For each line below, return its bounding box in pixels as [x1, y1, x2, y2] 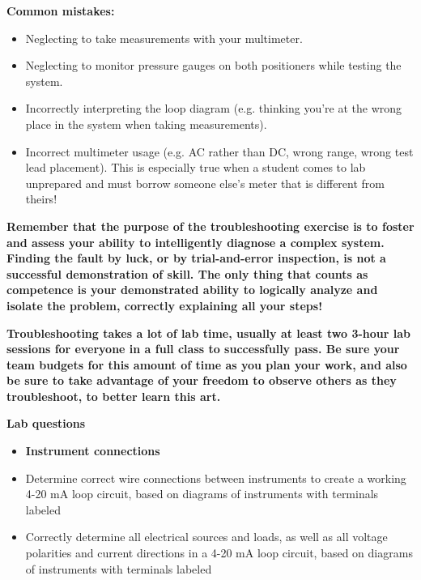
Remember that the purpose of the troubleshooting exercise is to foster [6, 217, 415, 234]
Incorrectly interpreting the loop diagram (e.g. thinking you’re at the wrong [25, 100, 402, 117]
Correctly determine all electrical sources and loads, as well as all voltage [25, 528, 388, 545]
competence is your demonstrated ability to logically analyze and [6, 281, 378, 298]
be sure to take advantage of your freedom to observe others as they [6, 372, 397, 389]
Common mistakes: [6, 2, 115, 19]
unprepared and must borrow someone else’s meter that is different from [25, 174, 385, 191]
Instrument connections [25, 442, 160, 459]
